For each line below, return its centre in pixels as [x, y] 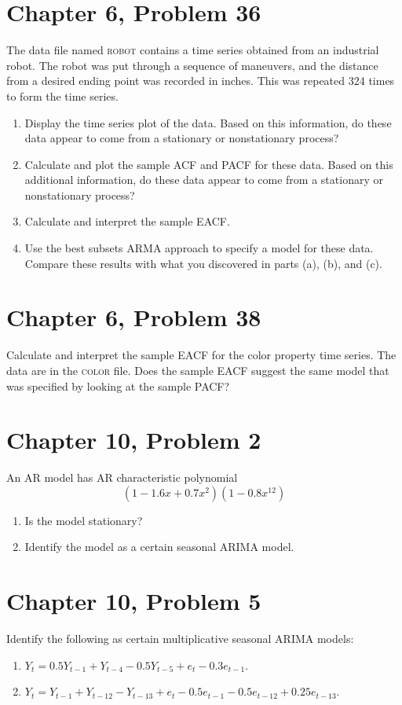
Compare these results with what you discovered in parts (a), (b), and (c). [203, 263]
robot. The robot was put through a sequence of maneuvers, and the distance [192, 65]
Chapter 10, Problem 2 [134, 440]
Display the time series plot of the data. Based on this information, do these [208, 122]
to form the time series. [62, 95]
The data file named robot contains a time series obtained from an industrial [193, 50]
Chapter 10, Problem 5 [134, 601]
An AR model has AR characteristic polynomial [122, 477]
